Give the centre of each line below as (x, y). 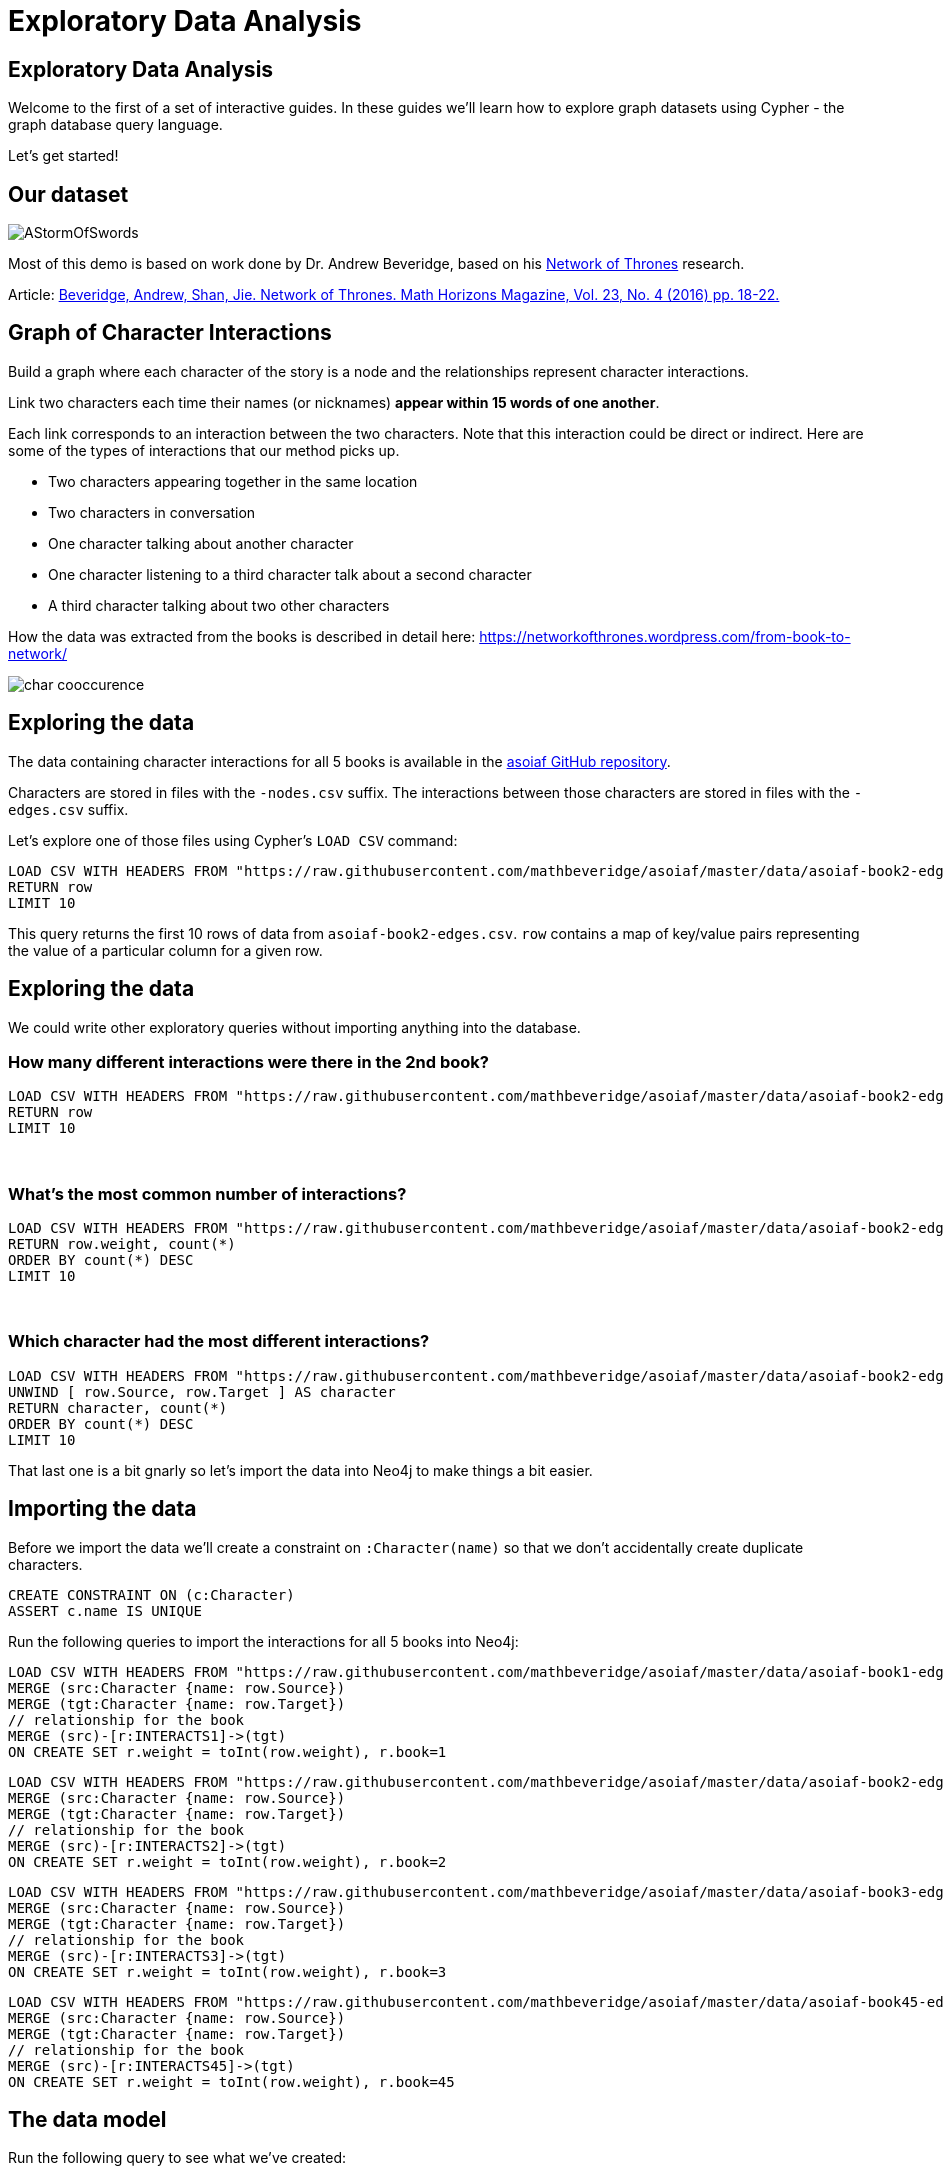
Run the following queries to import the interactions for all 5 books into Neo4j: (263, 1641)
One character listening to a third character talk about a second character (290, 574)
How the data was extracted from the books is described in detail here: (242, 636)
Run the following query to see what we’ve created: (177, 2158)
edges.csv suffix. (68, 809)
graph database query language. (115, 125)
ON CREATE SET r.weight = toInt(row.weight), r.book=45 (231, 2081)
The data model (87, 2120)
